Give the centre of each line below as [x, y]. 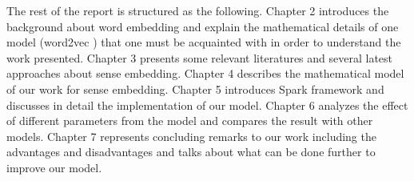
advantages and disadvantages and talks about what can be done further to [191, 152]
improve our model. [54, 167]
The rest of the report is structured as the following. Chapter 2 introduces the [198, 10]
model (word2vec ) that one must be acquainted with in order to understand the [204, 42]
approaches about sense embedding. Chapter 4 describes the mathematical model [205, 73]
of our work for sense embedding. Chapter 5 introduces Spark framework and [195, 88]
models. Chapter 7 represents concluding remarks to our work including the [191, 136]
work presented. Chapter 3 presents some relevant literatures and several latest [200, 57]
